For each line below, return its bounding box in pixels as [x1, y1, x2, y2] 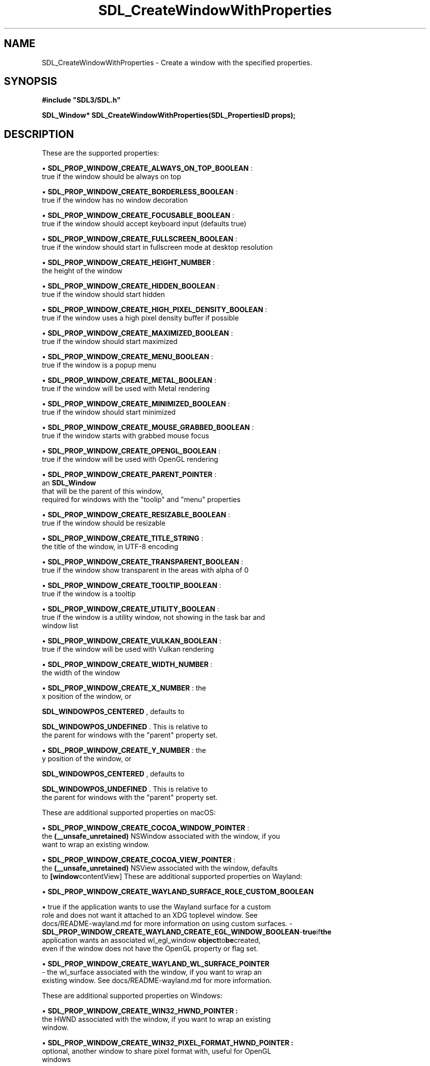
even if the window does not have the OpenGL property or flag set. [42, 944, 258, 953]
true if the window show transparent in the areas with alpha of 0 [42, 566, 249, 575]
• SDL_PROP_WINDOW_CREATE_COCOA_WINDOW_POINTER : [42, 824, 249, 832]
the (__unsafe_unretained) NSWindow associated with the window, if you [42, 832, 280, 841]
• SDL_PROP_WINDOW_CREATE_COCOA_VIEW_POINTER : [42, 855, 236, 864]
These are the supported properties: [42, 149, 159, 158]
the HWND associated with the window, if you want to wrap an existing [42, 1015, 271, 1024]
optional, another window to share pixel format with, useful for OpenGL [42, 1047, 271, 1056]
